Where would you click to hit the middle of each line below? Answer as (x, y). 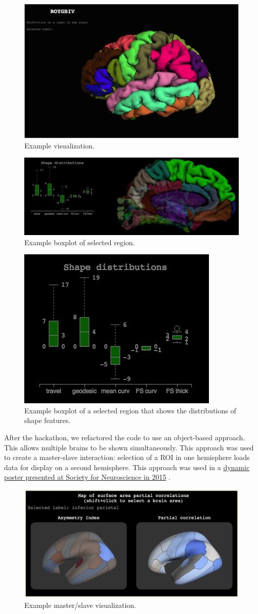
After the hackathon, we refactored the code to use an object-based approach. (125, 437)
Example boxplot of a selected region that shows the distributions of (130, 410)
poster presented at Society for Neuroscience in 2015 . (87, 477)
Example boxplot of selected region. (80, 242)
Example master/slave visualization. (80, 605)
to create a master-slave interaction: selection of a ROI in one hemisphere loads (127, 457)
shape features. (48, 420)
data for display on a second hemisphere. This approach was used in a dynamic (127, 467)
